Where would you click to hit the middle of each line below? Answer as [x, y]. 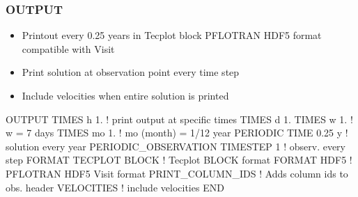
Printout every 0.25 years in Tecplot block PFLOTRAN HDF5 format [172, 35]
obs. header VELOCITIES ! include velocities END [115, 187]
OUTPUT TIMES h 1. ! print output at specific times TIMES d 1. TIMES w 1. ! [179, 119]
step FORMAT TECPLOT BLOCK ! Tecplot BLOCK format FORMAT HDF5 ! [179, 160]
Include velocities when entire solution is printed [125, 95]
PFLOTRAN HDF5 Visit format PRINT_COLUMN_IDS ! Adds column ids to [177, 173]
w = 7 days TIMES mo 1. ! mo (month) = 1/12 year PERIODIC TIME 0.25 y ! [177, 133]
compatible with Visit [68, 48]
